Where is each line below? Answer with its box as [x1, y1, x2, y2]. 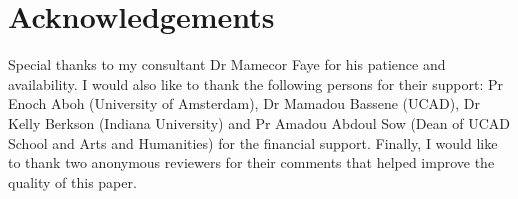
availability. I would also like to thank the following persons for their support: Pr [8, 73, 504, 94]
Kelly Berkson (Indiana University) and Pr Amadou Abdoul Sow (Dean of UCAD [8, 112, 510, 133]
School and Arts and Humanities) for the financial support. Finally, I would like [8, 132, 498, 153]
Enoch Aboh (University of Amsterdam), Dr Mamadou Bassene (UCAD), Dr [8, 93, 480, 114]
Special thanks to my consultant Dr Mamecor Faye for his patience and [8, 54, 446, 75]
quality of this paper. [8, 171, 137, 192]
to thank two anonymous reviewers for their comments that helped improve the [8, 152, 495, 173]
